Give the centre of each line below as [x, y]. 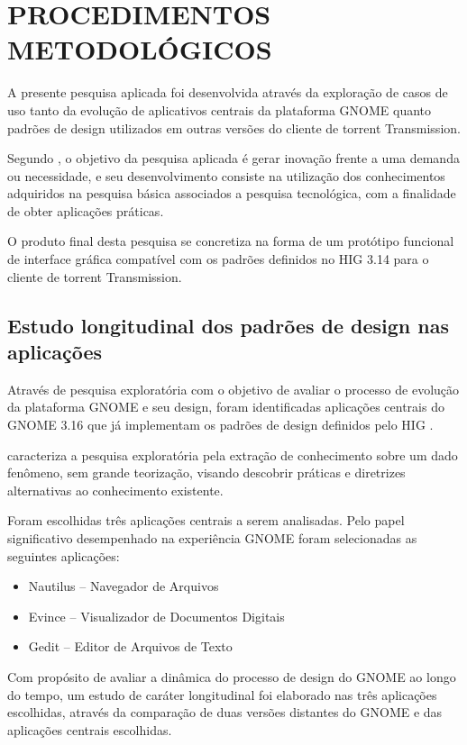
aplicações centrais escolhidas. [90, 729]
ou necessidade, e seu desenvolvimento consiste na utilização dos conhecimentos [226, 175]
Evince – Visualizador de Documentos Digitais [156, 616]
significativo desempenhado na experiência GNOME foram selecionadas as [212, 538]
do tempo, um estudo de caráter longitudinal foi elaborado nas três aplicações [222, 694]
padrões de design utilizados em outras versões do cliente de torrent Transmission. [234, 127]
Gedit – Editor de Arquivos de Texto [130, 646]
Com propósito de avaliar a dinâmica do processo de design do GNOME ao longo [232, 676]
